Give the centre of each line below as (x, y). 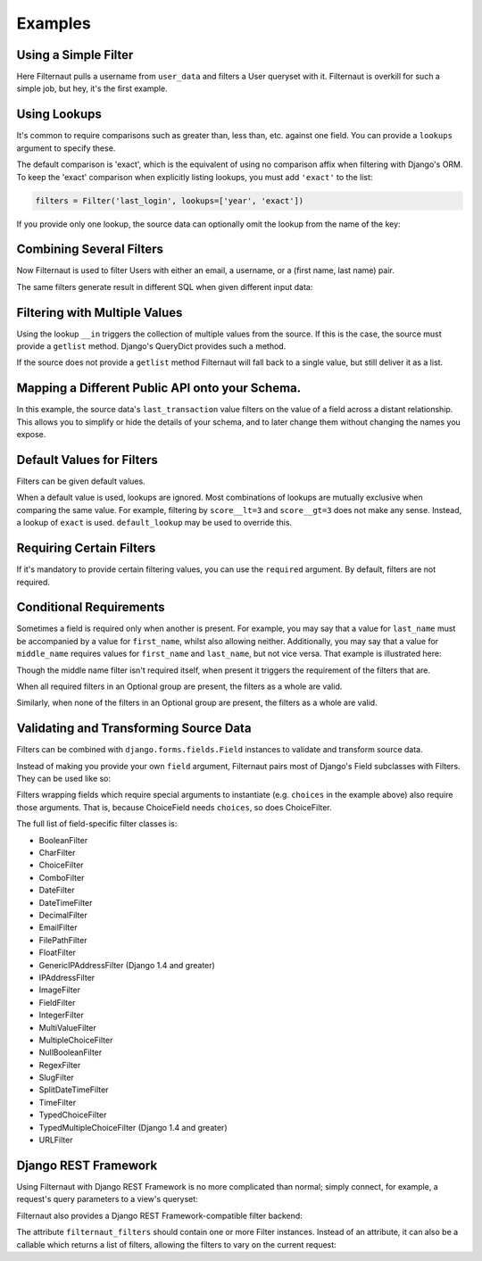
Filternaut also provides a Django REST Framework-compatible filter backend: (159, 1215)
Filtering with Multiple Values (100, 312)
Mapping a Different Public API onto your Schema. (159, 388)
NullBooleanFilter (71, 1052)
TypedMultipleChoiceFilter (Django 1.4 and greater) (133, 1127)
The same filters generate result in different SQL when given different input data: (165, 286)
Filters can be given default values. (81, 481)
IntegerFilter (62, 1015)
